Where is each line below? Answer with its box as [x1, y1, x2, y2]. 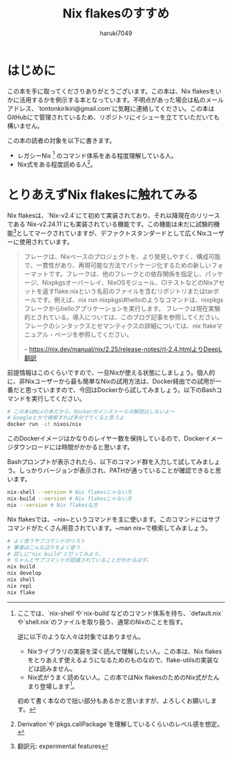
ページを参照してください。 [54, 330, 133, 339]
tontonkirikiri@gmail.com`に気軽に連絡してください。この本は [39, 104, 215, 112]
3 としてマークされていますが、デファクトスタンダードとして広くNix [13, 227, 207, 237]
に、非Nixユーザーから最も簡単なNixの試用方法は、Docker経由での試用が [7, 377, 215, 385]
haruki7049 [99, 28, 133, 37]
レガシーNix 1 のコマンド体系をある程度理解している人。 [17, 150, 177, 159]
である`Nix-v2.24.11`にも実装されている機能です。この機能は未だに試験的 [7, 220, 214, 228]
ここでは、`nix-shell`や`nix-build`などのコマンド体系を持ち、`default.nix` [17, 609, 223, 617]
